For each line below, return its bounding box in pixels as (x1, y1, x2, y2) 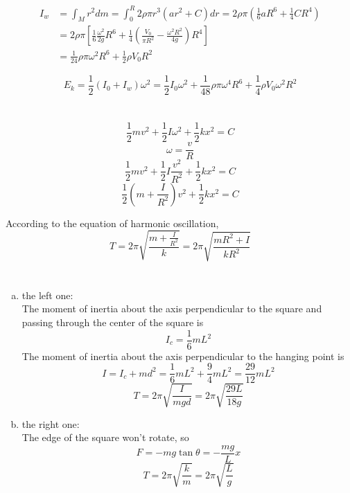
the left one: (21, 287, 73, 302)
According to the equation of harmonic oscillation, (6, 215, 219, 230)
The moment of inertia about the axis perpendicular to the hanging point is (21, 348, 344, 363)
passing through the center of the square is (21, 314, 204, 329)
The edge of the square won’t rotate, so (21, 430, 189, 445)
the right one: (21, 416, 80, 431)
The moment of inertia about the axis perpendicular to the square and (21, 301, 322, 316)
